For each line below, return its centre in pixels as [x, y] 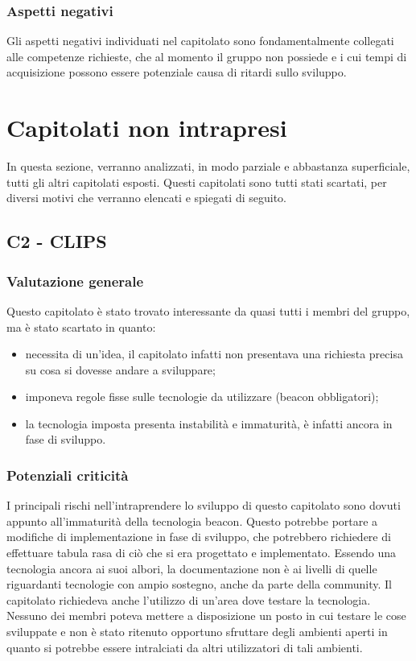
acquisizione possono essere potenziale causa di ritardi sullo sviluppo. [177, 72]
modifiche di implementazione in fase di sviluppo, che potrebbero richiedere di [199, 537]
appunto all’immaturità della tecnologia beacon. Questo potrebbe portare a [192, 521]
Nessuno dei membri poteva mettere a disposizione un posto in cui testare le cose [206, 616]
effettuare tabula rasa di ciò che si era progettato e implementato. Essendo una [202, 553]
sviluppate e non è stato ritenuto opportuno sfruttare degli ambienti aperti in [197, 632]
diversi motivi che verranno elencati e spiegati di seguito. [146, 198]
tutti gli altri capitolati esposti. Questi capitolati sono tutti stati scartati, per [197, 182]
